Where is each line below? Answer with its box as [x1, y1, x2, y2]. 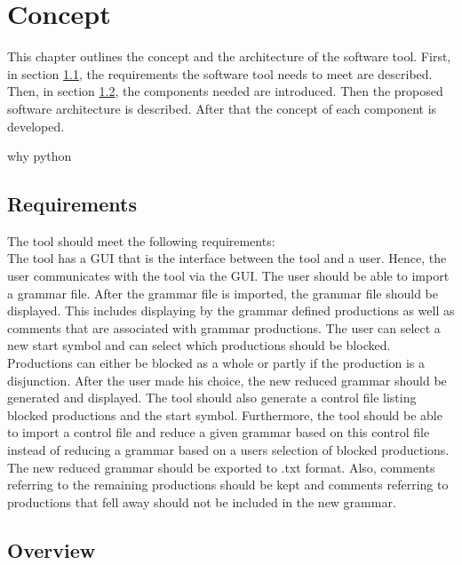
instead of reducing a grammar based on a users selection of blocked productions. [7, 441, 450, 459]
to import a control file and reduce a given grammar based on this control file [7, 423, 430, 442]
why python [7, 147, 72, 165]
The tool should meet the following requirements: [7, 231, 275, 250]
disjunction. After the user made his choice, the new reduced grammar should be [7, 370, 447, 389]
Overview [7, 536, 96, 563]
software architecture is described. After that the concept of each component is [7, 99, 437, 117]
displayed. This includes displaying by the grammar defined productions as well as [7, 301, 455, 320]
